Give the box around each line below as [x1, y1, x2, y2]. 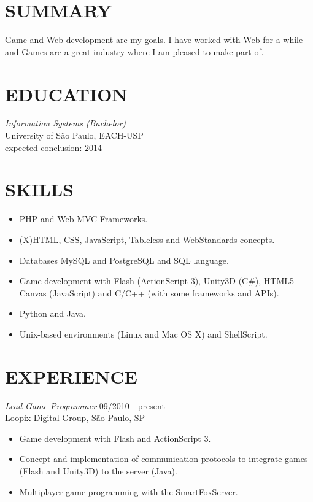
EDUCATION [5, 81, 128, 106]
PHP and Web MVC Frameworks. [19, 212, 148, 225]
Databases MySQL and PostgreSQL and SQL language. [19, 253, 229, 266]
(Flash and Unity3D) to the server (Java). [19, 465, 177, 477]
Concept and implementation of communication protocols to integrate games [19, 452, 308, 465]
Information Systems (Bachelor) [5, 117, 126, 129]
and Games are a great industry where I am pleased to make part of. [5, 45, 264, 58]
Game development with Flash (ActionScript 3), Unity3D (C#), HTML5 [19, 274, 295, 287]
